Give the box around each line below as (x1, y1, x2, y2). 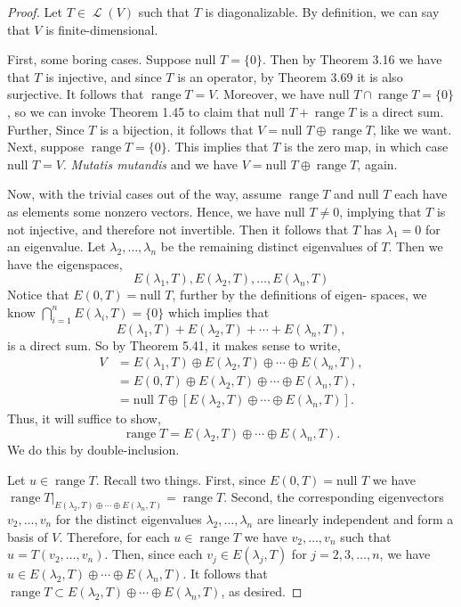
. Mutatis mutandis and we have (63, 154, 239, 173)
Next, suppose (7, 137, 85, 156)
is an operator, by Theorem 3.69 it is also (177, 67, 403, 86)
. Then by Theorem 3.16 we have (262, 50, 442, 69)
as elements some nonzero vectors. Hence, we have (7, 201, 280, 220)
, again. (357, 154, 398, 173)
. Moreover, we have (215, 85, 325, 103)
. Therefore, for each (59, 527, 170, 545)
